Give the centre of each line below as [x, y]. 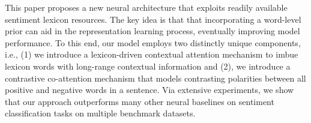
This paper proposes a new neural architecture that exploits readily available [146, 7]
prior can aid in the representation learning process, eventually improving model [152, 31]
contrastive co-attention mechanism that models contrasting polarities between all [155, 78]
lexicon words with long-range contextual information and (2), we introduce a [148, 66]
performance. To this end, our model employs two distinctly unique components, [153, 42]
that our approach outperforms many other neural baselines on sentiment [140, 101]
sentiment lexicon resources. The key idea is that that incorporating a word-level [153, 19]
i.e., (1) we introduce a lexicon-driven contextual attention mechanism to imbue [152, 54]
